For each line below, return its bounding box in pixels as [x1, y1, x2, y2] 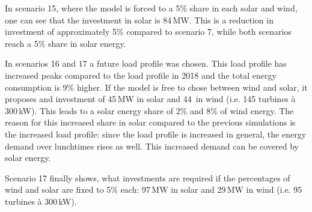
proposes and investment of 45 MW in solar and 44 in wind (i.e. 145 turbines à [5, 92, 296, 105]
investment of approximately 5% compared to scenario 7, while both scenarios [5, 25, 292, 38]
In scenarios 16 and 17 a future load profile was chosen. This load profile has [5, 57, 287, 70]
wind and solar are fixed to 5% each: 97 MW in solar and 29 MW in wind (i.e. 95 [5, 183, 302, 196]
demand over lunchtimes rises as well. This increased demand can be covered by [5, 139, 299, 152]
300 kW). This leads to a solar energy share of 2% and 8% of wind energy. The [5, 104, 294, 117]
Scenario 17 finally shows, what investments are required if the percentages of [5, 171, 290, 184]
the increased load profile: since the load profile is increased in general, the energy [5, 127, 307, 140]
